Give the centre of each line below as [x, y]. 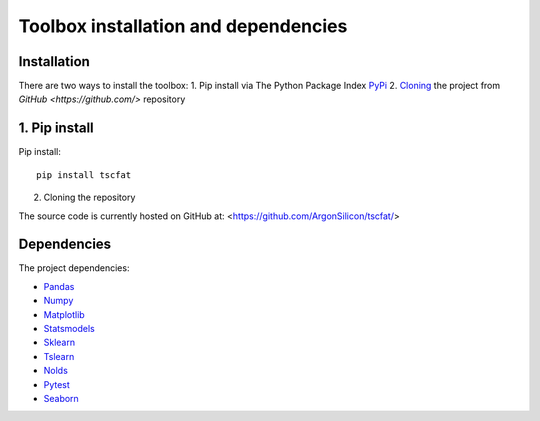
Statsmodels [69, 328]
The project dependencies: [74, 268]
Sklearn [59, 342]
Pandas [59, 286]
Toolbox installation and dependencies [183, 26]
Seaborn [61, 398]
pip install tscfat [84, 174]
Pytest [56, 384]
